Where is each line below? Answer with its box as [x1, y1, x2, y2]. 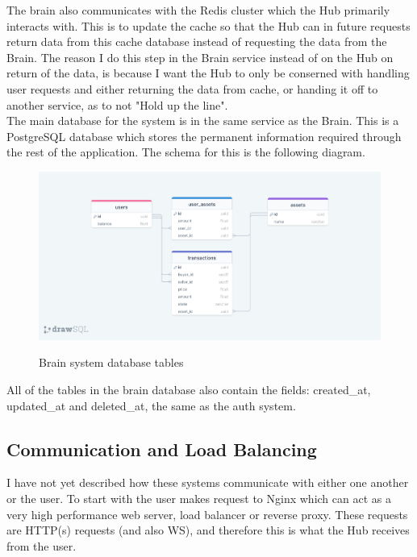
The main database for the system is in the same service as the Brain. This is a [6, 112, 399, 129]
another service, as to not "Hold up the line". [6, 96, 228, 113]
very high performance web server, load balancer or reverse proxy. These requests [6, 505, 408, 522]
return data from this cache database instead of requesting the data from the [6, 33, 387, 50]
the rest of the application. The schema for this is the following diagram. [6, 143, 365, 160]
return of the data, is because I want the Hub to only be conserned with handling [6, 64, 410, 81]
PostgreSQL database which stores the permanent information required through [6, 127, 402, 144]
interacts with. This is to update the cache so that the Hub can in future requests [6, 17, 411, 34]
